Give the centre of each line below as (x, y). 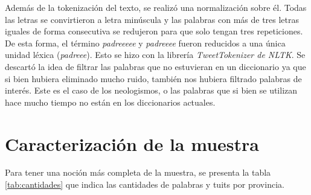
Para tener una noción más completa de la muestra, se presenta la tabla (138, 172)
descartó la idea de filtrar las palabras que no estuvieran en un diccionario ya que (155, 66)
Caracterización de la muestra (132, 143)
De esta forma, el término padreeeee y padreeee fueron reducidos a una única (145, 43)
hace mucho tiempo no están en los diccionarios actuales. (110, 102)
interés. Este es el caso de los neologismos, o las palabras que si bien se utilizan (151, 90)
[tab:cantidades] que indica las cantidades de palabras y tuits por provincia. (145, 184)
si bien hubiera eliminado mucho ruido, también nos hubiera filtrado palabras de (153, 78)
